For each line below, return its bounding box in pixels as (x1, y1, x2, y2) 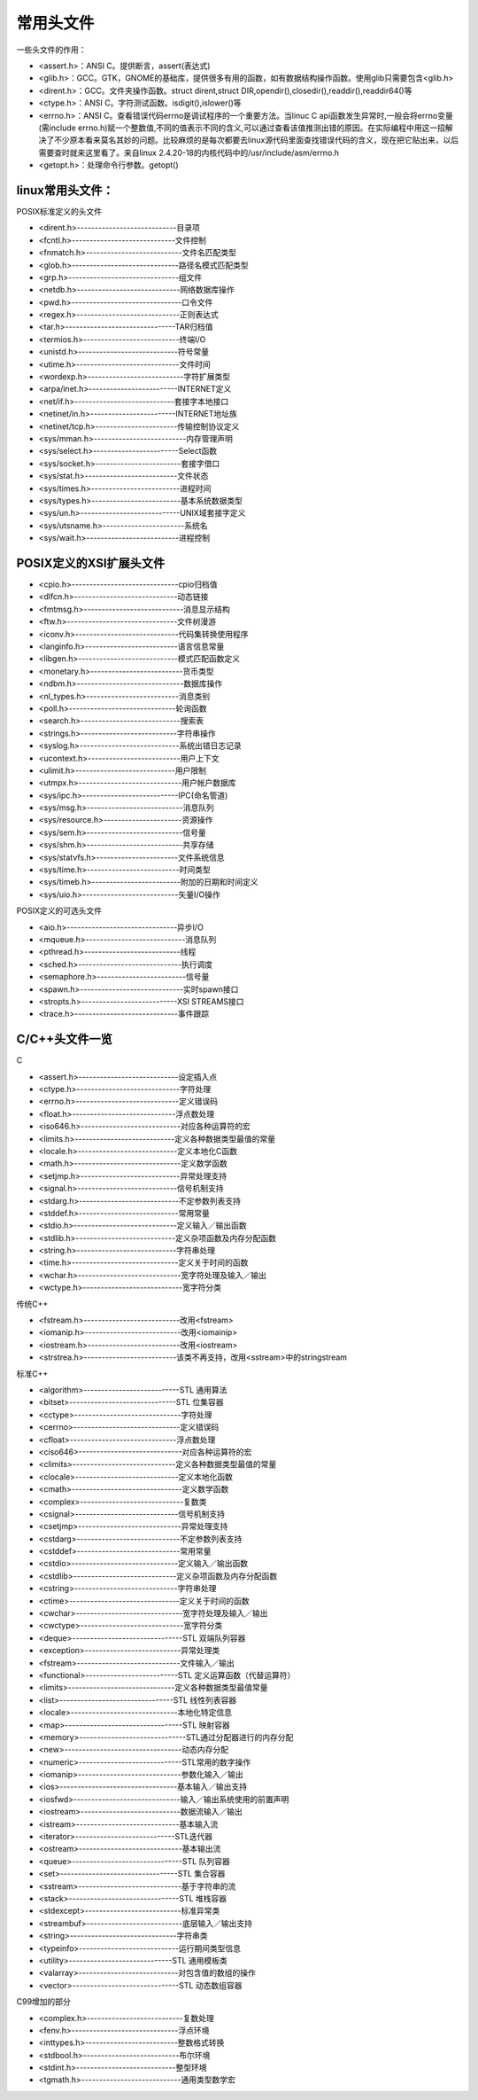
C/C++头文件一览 (16, 1032, 112, 1047)
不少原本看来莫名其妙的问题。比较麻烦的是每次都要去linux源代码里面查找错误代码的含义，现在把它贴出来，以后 (53, 135, 459, 145)
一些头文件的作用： (16, 44, 87, 55)
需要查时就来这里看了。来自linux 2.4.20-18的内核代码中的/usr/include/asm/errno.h (38, 147, 340, 158)
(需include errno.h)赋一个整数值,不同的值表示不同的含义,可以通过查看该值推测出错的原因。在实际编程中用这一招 (38, 122, 446, 133)
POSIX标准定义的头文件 (16, 206, 102, 216)
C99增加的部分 (16, 1996, 71, 2007)
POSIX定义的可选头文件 (16, 905, 102, 917)
